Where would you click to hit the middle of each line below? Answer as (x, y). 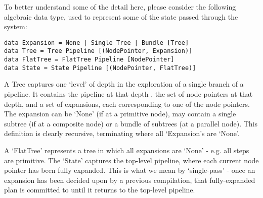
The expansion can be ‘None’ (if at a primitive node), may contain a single (120, 114)
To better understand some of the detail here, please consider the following (120, 7)
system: (16, 26)
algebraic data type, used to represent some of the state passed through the (121, 16)
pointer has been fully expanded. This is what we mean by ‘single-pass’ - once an (130, 170)
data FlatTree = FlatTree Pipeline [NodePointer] (89, 60)
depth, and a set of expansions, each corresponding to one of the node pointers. (127, 104)
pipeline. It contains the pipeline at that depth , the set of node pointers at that (128, 94)
